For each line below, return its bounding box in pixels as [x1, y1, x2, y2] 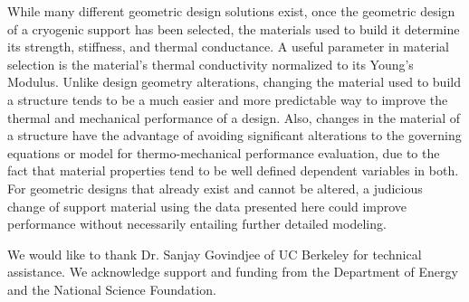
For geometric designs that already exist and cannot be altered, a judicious [7, 178, 423, 197]
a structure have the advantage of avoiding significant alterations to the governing [7, 126, 462, 145]
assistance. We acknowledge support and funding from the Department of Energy [7, 262, 458, 281]
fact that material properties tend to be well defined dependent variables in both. [7, 161, 459, 180]
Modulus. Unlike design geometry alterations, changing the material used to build [7, 72, 461, 91]
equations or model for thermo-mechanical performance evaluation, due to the [7, 143, 440, 162]
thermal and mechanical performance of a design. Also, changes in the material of [7, 108, 461, 127]
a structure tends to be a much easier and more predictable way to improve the [7, 90, 448, 109]
